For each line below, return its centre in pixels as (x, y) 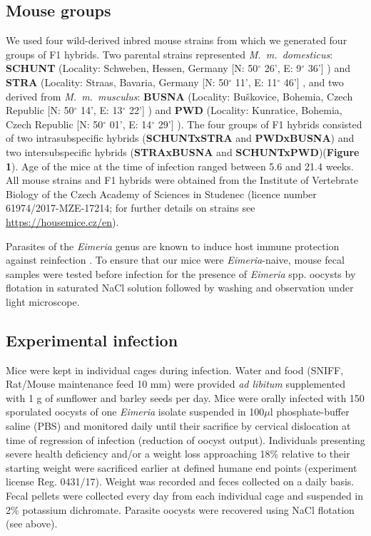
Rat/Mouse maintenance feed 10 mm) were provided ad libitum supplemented (176, 384)
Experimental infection (92, 340)
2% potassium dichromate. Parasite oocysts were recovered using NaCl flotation (180, 509)
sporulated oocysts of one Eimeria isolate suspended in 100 (135, 412)
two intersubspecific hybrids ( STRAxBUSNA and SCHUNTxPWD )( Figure (183, 151)
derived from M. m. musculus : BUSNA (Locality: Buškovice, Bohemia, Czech (179, 96)
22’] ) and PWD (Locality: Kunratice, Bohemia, (236, 110)
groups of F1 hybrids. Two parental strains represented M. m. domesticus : (169, 54)
